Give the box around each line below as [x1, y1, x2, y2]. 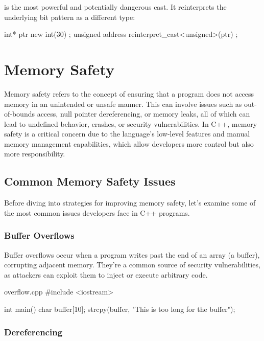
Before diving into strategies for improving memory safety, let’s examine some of [4, 197, 256, 208]
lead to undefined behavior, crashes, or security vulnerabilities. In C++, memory [4, 118, 257, 129]
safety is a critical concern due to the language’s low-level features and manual [4, 128, 250, 139]
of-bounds [4, 108, 35, 119]
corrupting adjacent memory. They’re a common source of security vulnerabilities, [4, 259, 260, 270]
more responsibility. [4, 148, 65, 159]
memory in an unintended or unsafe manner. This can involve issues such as [4, 98, 242, 109]
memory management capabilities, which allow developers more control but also [4, 138, 254, 149]
